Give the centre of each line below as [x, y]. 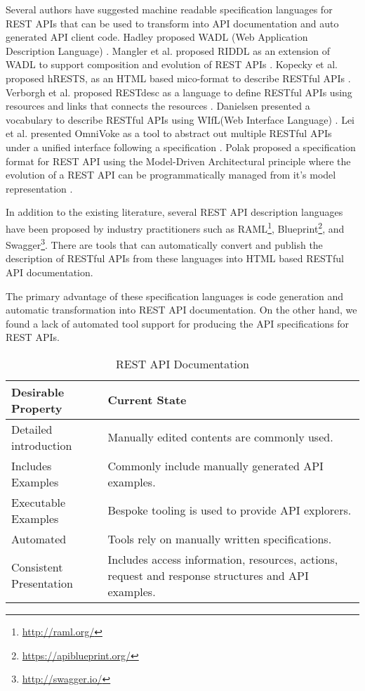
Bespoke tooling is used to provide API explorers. [230, 510]
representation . [39, 188]
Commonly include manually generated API [215, 465]
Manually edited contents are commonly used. [220, 437]
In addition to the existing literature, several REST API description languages [174, 212]
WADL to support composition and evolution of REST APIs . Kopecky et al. [172, 64]
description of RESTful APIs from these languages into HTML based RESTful [175, 258]
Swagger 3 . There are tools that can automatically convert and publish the [164, 244]
